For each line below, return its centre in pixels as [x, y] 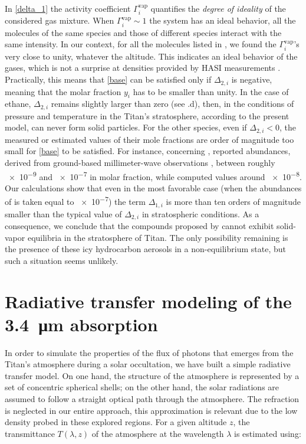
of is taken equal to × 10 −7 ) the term [75, 201]
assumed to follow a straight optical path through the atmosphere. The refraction [152, 399]
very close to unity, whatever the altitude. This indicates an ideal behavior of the [151, 56]
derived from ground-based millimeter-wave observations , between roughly [140, 162]
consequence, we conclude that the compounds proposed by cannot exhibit [139, 225]
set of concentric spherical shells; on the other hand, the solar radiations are [142, 387]
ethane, [18, 104]
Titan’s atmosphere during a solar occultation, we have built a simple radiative [148, 364]
